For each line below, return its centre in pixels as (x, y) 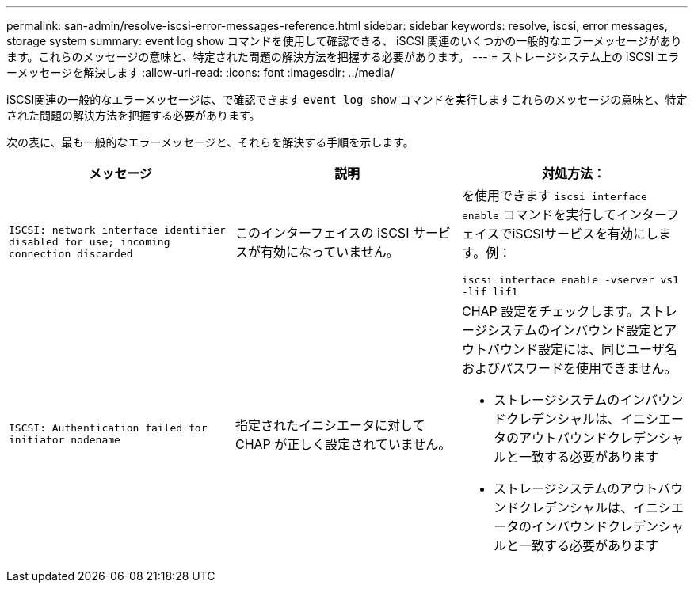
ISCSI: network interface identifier (117, 230)
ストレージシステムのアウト (576, 488)
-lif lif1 (490, 292)
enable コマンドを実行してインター (564, 215)
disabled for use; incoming (90, 241)
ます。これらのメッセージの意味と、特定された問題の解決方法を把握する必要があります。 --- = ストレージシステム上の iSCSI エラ (343, 57)
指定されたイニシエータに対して (330, 425)
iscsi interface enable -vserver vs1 (570, 280)
